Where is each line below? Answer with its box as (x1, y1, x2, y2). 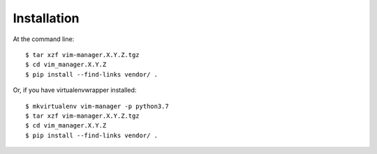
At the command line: (13, 35, 75, 43)
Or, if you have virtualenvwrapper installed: (13, 86, 137, 94)
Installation (13, 10, 80, 26)
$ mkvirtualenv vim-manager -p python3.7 (25, 102, 169, 110)
